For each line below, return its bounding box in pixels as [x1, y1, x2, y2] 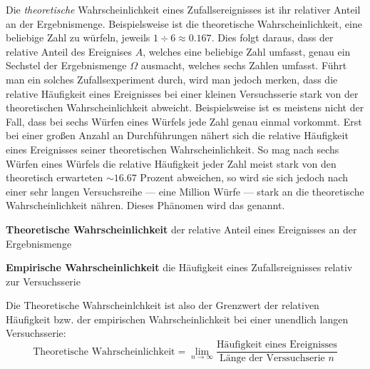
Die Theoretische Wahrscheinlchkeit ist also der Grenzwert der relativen [6, 298, 319, 313]
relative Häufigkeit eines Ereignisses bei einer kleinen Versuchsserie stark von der [6, 86, 359, 101]
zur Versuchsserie [6, 273, 81, 288]
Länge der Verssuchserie [219, 353, 325, 364]
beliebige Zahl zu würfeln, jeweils [6, 30, 150, 45]
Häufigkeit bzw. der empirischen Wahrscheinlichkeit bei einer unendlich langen [6, 311, 349, 326]
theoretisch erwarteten [6, 170, 103, 185]
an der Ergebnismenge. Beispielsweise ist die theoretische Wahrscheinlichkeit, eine [6, 16, 362, 31]
